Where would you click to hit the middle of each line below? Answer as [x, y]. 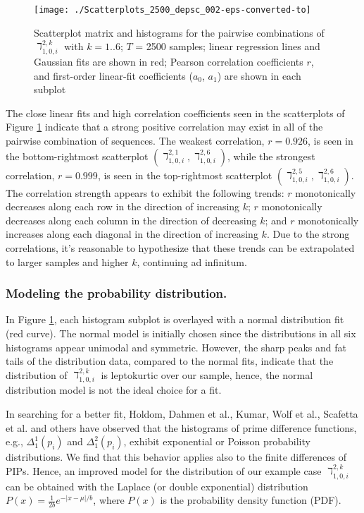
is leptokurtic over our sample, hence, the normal [207, 374]
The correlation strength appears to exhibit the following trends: [145, 192]
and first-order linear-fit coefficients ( [113, 75]
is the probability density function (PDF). [251, 500]
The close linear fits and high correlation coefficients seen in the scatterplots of [175, 113]
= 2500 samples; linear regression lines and [228, 46]
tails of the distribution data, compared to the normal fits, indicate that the [170, 361]
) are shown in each [259, 75]
